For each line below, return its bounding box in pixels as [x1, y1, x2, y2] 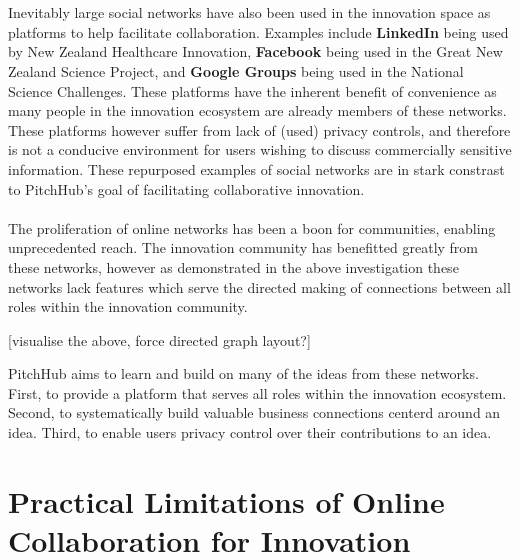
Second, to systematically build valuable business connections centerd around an [8, 402, 501, 423]
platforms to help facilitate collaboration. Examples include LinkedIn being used [8, 21, 509, 42]
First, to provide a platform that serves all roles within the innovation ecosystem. [8, 382, 507, 403]
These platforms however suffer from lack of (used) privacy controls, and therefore [8, 119, 511, 140]
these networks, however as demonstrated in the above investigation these [8, 256, 459, 277]
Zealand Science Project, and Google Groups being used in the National [8, 60, 464, 81]
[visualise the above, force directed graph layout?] [8, 329, 311, 350]
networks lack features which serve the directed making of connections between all [8, 276, 511, 297]
